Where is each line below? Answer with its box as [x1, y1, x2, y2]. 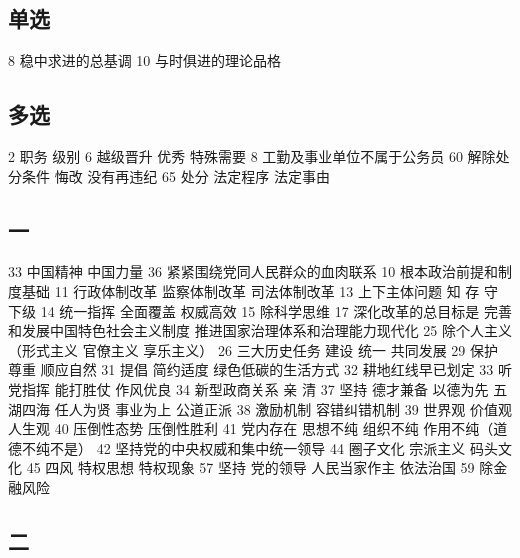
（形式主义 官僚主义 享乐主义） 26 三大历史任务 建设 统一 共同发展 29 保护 [8, 339, 498, 360]
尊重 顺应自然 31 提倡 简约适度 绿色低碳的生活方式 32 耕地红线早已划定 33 [8, 359, 494, 380]
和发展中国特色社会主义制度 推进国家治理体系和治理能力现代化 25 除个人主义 [8, 320, 512, 341]
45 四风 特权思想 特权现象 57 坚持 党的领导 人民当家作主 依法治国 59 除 [26, 457, 494, 478]
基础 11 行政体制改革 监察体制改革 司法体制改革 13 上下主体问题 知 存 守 [21, 280, 498, 301]
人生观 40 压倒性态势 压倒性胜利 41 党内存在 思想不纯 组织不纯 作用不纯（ [8, 418, 494, 439]
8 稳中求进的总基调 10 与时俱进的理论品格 [8, 50, 281, 71]
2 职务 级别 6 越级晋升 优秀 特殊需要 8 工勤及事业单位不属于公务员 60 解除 [8, 146, 496, 166]
